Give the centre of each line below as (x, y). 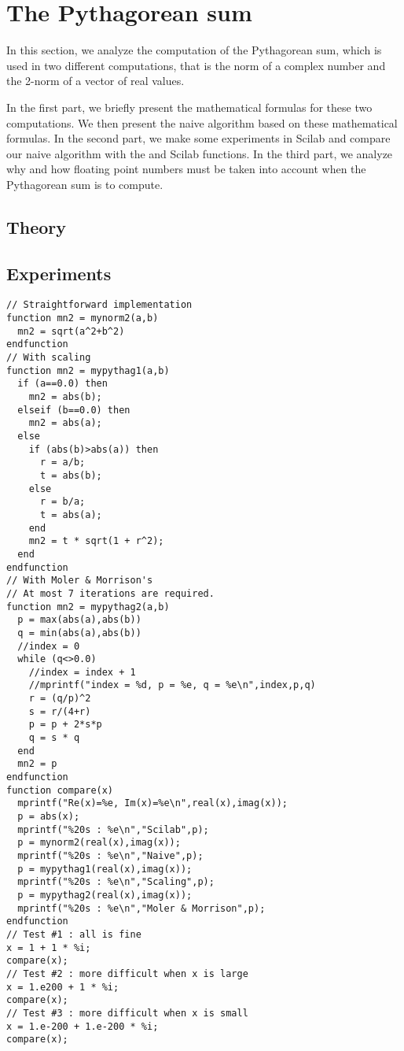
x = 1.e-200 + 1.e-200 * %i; (83, 1026)
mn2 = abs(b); (65, 397)
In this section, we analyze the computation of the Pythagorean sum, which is (194, 50)
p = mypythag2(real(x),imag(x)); (105, 895)
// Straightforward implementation (99, 305)
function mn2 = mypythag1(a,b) (88, 370)
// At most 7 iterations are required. (110, 593)
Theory (37, 226)
